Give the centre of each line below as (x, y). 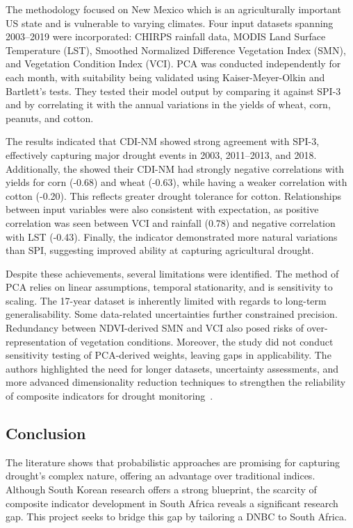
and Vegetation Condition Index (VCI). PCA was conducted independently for (173, 63)
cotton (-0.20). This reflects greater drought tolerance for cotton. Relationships (173, 195)
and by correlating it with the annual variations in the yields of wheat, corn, (168, 104)
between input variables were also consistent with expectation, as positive (162, 209)
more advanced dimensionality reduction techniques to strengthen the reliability (176, 382)
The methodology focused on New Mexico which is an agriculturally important (173, 9)
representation (36, 341)
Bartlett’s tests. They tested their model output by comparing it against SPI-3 (173, 91)
